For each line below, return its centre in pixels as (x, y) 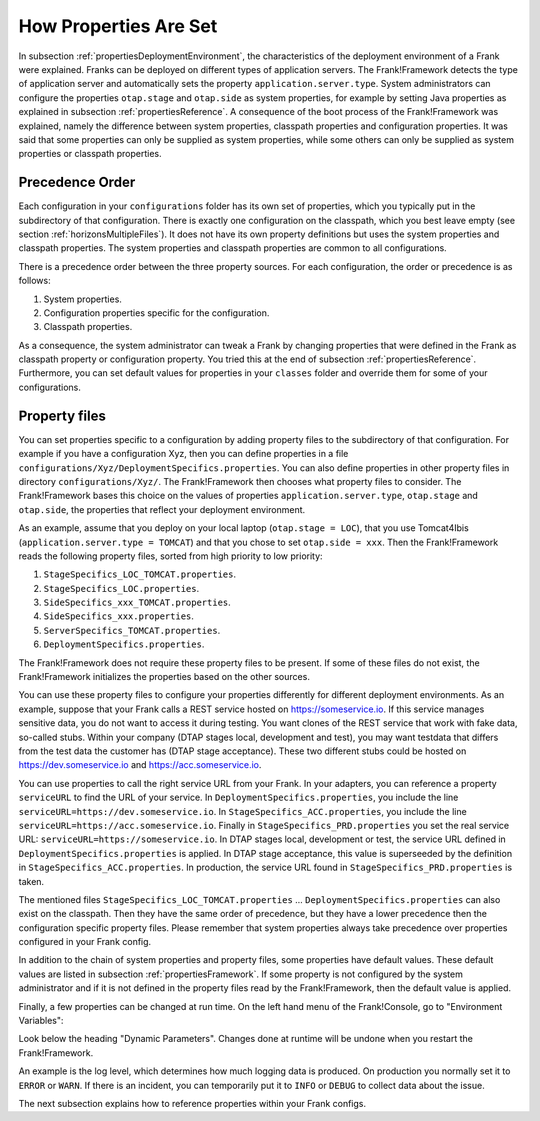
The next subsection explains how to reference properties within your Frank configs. (192, 1103)
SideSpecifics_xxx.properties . (119, 616)
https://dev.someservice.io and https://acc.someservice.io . (140, 765)
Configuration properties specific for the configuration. (156, 312)
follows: (34, 281)
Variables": (41, 1021)
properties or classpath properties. (90, 154)
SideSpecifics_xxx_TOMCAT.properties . (137, 602)
